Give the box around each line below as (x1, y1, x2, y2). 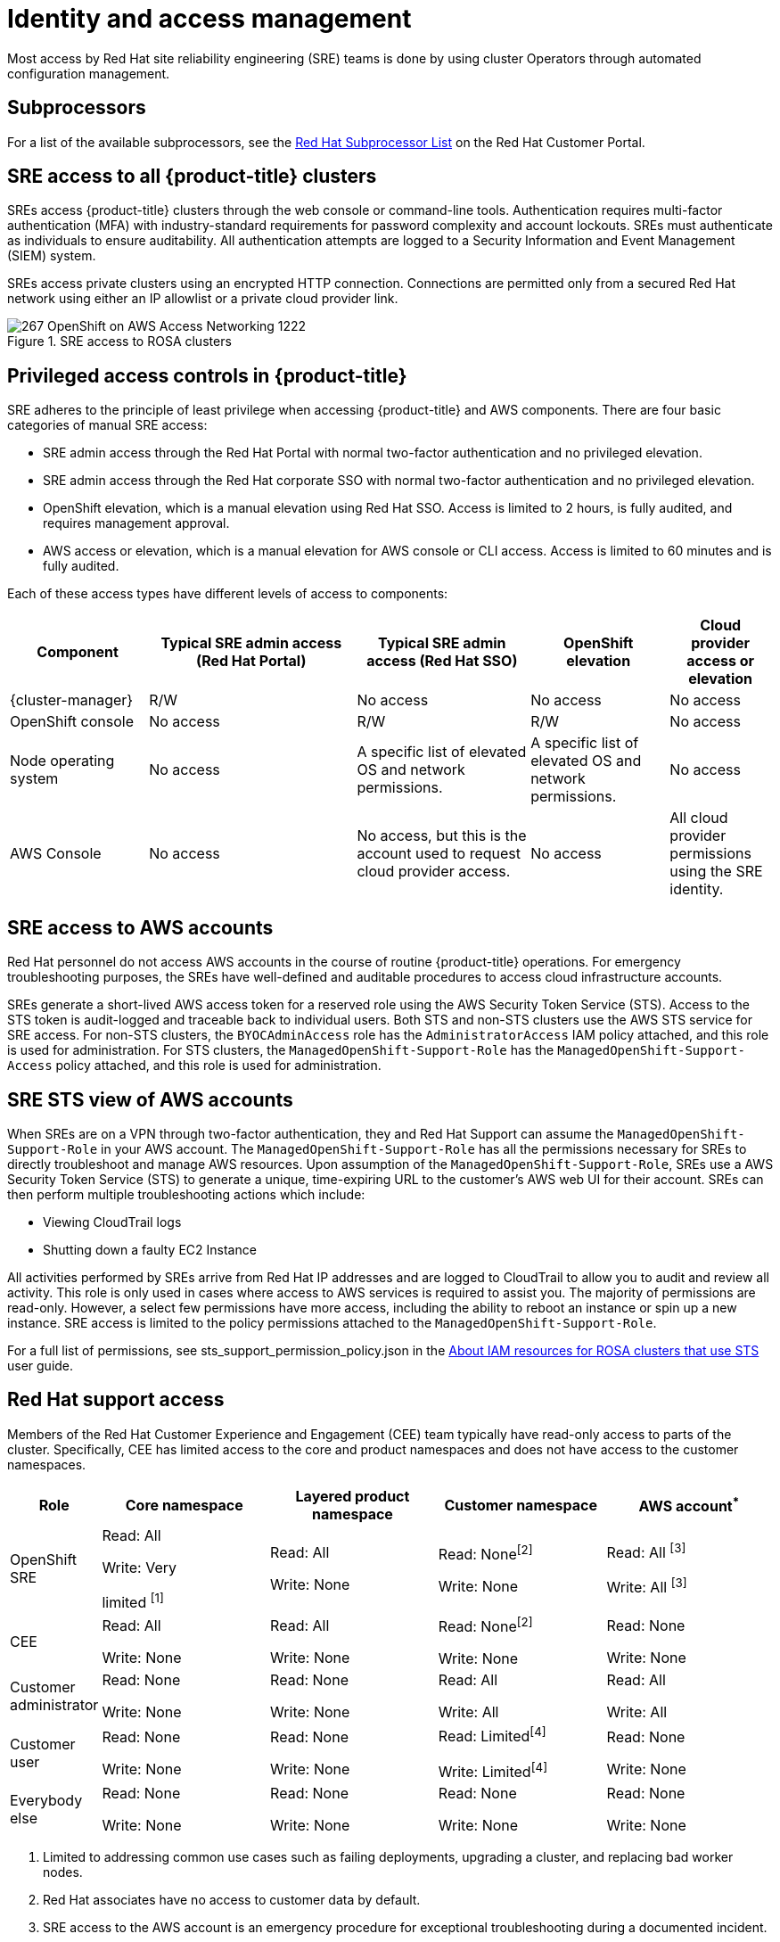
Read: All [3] (606, 1541, 686, 1562)
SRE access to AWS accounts (7, 916, 274, 939)
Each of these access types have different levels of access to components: (7, 586, 448, 602)
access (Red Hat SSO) (366, 652, 518, 671)
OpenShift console (10, 712, 134, 731)
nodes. (43, 1864, 83, 1880)
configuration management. (7, 65, 170, 81)
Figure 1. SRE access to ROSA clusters (7, 333, 232, 350)
